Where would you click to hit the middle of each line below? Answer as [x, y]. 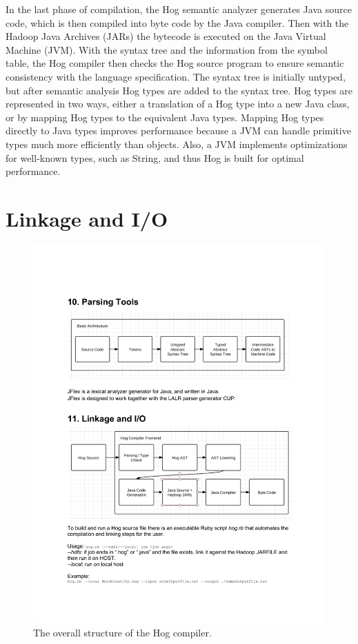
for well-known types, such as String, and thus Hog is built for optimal [155, 157]
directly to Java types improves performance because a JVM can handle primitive [178, 131]
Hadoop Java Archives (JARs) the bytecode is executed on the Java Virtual [166, 36]
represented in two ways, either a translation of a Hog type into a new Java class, [178, 104]
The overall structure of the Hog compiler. [122, 633]
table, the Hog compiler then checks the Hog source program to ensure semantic [175, 63]
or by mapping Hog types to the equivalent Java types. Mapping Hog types [165, 117]
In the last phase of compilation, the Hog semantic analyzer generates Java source [179, 9]
